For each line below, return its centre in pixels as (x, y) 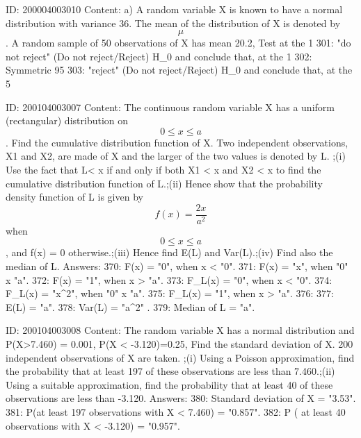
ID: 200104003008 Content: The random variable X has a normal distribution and (180, 330)
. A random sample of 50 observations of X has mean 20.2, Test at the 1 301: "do (178, 43)
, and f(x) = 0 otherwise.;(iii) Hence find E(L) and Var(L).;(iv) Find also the (169, 252)
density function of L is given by (74, 197)
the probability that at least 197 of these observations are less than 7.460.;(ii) (170, 371)
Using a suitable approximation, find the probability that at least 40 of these (169, 384)
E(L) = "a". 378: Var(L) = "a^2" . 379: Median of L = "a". (130, 306)
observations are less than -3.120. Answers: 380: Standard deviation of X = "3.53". (181, 398)
